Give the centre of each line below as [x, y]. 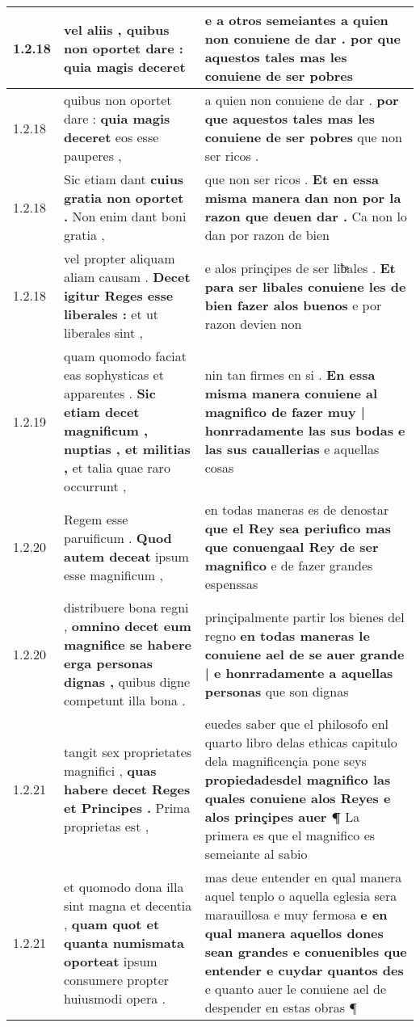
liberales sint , [104, 333]
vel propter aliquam [120, 258]
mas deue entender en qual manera [303, 877]
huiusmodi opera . [115, 998]
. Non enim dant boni [125, 216]
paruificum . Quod [118, 537]
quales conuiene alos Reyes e [298, 798]
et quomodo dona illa [124, 886]
